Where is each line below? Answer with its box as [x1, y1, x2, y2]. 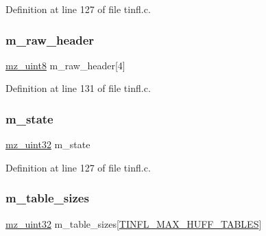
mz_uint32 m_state [5, 137, 90, 152]
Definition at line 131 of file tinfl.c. [5, 81, 151, 95]
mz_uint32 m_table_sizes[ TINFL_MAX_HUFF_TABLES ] [5, 216, 262, 231]
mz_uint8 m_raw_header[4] [5, 58, 125, 72]
